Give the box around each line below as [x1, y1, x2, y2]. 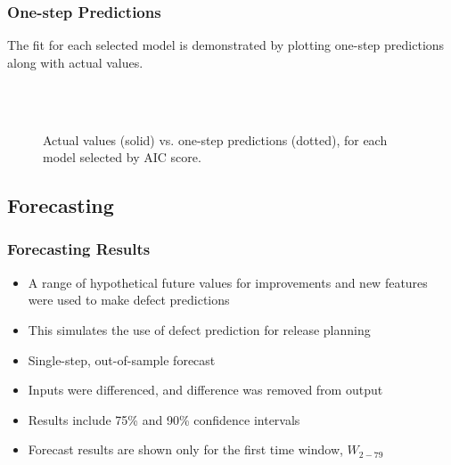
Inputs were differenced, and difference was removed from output [28, 380, 383, 399]
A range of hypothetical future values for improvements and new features [28, 273, 428, 291]
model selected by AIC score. [43, 148, 201, 167]
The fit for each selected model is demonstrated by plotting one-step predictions [7, 36, 445, 54]
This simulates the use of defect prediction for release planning [28, 320, 371, 339]
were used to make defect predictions [28, 290, 230, 309]
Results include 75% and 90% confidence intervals [28, 410, 300, 428]
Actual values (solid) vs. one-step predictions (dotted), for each [43, 130, 388, 149]
